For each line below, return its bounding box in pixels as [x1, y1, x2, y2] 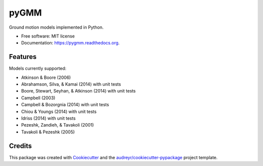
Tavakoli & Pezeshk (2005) [21, 129, 75, 135]
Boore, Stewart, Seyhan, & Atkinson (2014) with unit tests [21, 88, 136, 94]
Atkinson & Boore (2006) [21, 74, 71, 80]
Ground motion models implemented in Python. [9, 24, 104, 30]
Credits [9, 142, 32, 150]
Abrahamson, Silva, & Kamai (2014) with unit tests [21, 81, 121, 87]
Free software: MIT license [21, 33, 75, 39]
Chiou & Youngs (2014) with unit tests [21, 109, 97, 114]
